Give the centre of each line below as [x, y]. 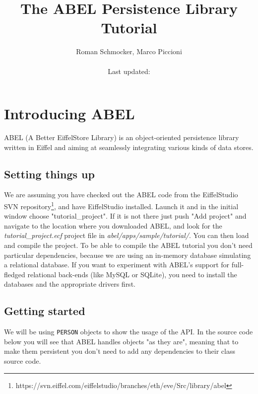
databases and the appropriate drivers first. [70, 284]
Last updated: [129, 71]
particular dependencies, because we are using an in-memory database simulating [128, 255]
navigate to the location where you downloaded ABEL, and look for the [113, 225]
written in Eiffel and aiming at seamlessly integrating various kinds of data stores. [129, 147]
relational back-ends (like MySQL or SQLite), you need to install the [132, 274]
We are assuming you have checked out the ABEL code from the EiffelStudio [121, 195]
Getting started [45, 311]
